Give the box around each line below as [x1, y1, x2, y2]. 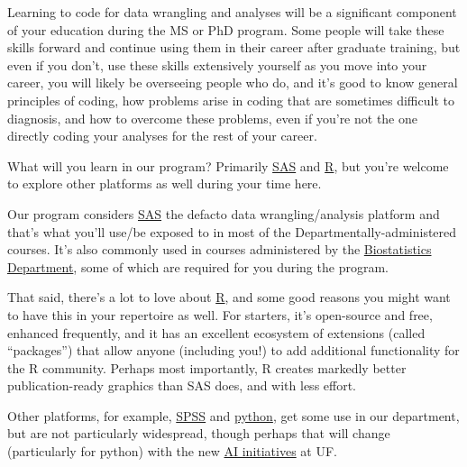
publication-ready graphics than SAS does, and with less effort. [7, 376, 357, 395]
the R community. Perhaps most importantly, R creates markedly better [7, 358, 407, 377]
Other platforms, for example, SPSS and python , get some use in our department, [7, 406, 460, 425]
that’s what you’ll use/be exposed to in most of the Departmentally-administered [7, 222, 457, 241]
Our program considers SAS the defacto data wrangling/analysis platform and [7, 204, 440, 223]
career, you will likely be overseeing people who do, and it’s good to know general [7, 73, 458, 92]
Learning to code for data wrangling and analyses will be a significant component [7, 3, 457, 21]
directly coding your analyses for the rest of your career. [7, 126, 317, 145]
